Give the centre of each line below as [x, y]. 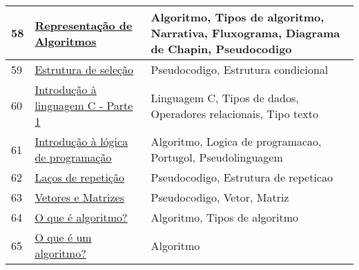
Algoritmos [66, 41]
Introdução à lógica [81, 141]
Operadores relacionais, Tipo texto [235, 113]
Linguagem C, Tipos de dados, [225, 97]
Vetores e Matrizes [79, 197]
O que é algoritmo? [81, 217]
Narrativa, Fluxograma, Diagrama [245, 33]
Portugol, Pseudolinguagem [217, 157]
